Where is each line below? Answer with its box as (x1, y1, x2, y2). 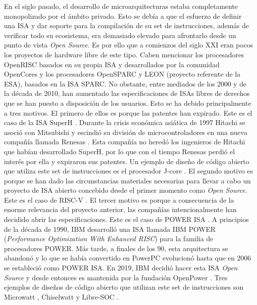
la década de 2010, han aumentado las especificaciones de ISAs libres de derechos (4, 88, 250, 98)
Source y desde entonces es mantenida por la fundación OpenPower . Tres (4, 272, 228, 282)
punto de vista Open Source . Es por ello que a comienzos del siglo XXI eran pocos (4, 40, 253, 50)
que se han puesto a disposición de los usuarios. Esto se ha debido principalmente (4, 97, 252, 108)
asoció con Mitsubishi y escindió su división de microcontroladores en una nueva (4, 127, 248, 137)
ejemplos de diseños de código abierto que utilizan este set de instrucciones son (4, 282, 244, 292)
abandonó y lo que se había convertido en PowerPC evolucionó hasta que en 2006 (4, 253, 251, 263)
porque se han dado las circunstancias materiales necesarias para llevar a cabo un (4, 175, 251, 185)
